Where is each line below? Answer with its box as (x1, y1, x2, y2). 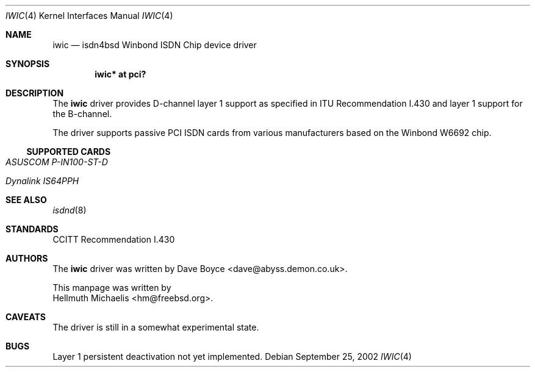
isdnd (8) (52, 205, 87, 215)
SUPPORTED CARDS (26, 146, 111, 157)
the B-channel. (52, 109, 112, 119)
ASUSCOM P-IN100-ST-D (5, 157, 108, 167)
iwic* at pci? (95, 69, 146, 79)
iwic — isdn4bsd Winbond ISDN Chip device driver (52, 40, 257, 50)
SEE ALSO (5, 195, 47, 205)
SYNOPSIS (5, 59, 50, 69)
